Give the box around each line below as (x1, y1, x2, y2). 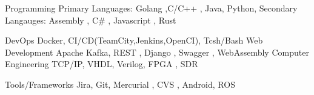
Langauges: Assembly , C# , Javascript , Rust (5, 13, 176, 26)
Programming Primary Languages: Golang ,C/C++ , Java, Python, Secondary (5, 2, 298, 14)
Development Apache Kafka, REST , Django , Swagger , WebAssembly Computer (5, 45, 309, 58)
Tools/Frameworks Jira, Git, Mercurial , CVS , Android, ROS (5, 77, 235, 90)
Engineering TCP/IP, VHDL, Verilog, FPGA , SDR (5, 57, 198, 70)
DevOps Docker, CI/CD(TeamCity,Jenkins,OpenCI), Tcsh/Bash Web (5, 34, 263, 47)
